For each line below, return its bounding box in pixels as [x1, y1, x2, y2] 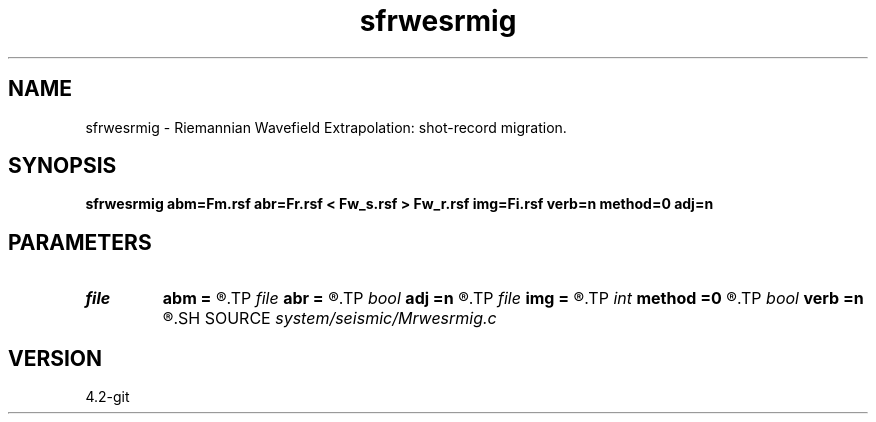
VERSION [8, 345, 103, 371]
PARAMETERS [8, 229, 152, 255]
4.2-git [85, 388, 130, 406]
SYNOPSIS [8, 153, 117, 179]
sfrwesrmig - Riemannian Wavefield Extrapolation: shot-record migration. [85, 118, 567, 136]
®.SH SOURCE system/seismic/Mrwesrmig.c [162, 308, 497, 329]
